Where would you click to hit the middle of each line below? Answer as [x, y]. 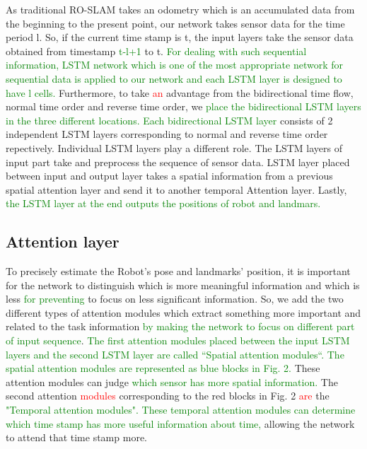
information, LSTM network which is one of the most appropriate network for [174, 65]
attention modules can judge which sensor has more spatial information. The [172, 381]
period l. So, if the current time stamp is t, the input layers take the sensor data [180, 37]
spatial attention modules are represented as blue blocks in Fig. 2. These [163, 368]
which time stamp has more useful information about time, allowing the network [180, 423]
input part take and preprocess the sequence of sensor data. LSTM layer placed [178, 162]
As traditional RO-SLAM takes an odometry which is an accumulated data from [180, 9]
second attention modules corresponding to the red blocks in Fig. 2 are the [168, 396]
